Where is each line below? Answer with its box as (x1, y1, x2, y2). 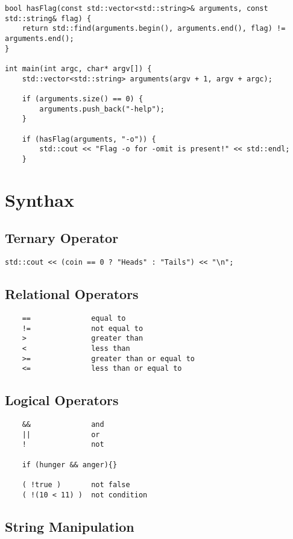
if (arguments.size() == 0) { (22, 94, 143, 103)
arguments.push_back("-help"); (39, 104, 165, 113)
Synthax (5, 187, 74, 212)
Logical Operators (5, 391, 119, 409)
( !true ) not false (22, 481, 130, 490)
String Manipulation (5, 517, 134, 535)
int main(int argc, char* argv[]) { (5, 64, 152, 73)
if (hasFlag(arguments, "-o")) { (22, 134, 156, 143)
